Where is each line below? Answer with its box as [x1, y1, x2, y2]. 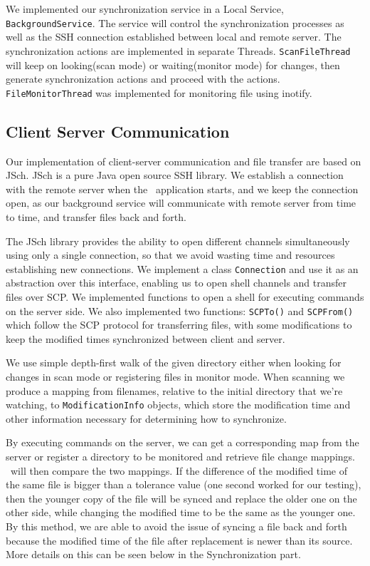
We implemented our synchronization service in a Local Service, [6, 1, 284, 16]
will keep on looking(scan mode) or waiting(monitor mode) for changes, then [6, 57, 340, 72]
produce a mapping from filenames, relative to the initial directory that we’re [6, 383, 343, 398]
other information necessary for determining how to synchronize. [6, 411, 287, 426]
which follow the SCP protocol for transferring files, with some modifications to [6, 317, 352, 332]
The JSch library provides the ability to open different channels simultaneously [6, 233, 350, 248]
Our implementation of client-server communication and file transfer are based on [6, 153, 361, 168]
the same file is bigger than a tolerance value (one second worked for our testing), [6, 477, 361, 492]
